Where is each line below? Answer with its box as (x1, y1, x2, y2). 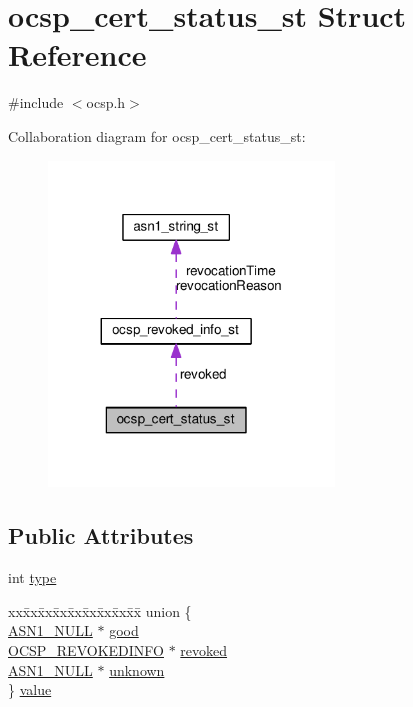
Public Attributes (8, 520, 194, 551)
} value (8, 679, 52, 700)
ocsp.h (86, 92, 126, 113)
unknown (109, 659, 165, 680)
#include (8, 92, 64, 113)
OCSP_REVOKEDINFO (8, 640, 164, 661)
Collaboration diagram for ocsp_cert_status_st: (8, 125, 306, 146)
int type (8, 567, 57, 588)
